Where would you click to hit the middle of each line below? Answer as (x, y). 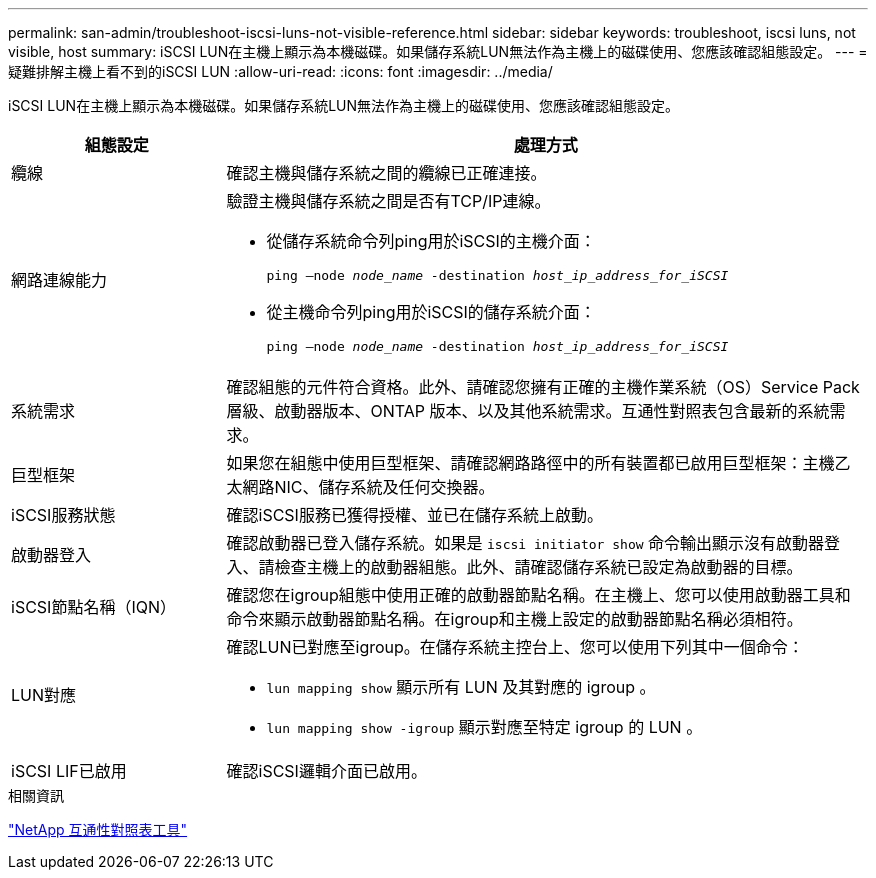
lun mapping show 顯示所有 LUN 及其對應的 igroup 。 (461, 687)
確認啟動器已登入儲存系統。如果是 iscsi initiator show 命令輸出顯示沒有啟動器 (525, 543)
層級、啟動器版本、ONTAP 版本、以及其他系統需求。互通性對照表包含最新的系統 (528, 411)
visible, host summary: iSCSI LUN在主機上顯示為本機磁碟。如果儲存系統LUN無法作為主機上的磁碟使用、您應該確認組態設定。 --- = (438, 51)
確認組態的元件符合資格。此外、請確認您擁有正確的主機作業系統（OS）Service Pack (543, 387)
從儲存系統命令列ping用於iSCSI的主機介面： (431, 241)
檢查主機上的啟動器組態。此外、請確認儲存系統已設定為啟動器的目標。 (538, 567)
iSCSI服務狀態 (63, 515)
